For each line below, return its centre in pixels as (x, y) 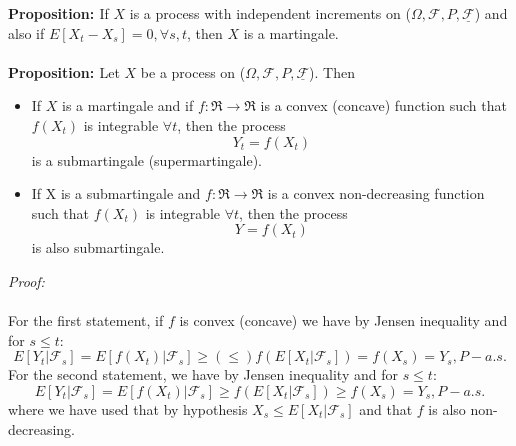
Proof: (26, 280)
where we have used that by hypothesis (128, 408)
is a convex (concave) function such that (383, 105)
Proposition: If (58, 13)
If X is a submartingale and (116, 193)
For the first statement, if (86, 320)
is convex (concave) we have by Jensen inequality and (343, 320)
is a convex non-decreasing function (376, 193)
